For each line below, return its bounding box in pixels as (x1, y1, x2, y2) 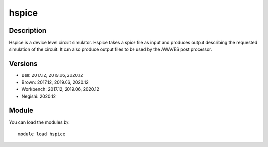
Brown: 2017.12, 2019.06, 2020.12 (21, 79, 89, 85)
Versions (9, 60, 38, 68)
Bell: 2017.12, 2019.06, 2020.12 (21, 73, 83, 78)
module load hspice (18, 131, 66, 137)
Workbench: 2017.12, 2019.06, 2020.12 (21, 86, 99, 92)
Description (9, 26, 47, 35)
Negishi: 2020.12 (21, 93, 56, 99)
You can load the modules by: (9, 119, 70, 125)
